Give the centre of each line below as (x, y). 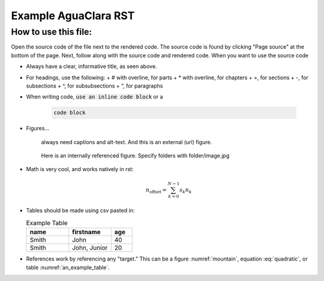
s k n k (185, 190)
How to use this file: (52, 32)
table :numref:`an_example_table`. (68, 267)
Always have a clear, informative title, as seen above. (91, 67)
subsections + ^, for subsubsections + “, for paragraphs (94, 86)
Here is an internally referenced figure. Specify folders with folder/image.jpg (135, 156)
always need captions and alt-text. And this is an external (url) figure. (127, 142)
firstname (87, 232)
